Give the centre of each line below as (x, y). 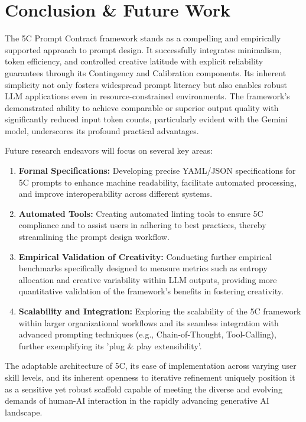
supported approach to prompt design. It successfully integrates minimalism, (143, 49)
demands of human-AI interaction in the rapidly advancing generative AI (137, 400)
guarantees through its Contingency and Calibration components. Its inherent (146, 72)
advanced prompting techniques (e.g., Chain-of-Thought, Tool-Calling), (147, 334)
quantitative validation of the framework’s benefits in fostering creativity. (151, 291)
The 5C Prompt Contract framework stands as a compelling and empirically (143, 38)
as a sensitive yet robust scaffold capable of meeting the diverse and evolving (144, 389)
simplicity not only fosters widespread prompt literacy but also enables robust (146, 84)
